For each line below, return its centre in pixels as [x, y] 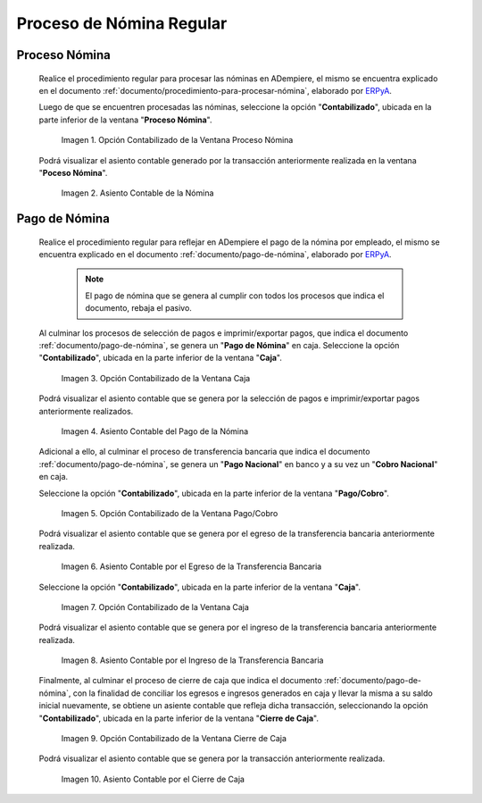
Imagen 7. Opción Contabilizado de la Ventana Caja [155, 606]
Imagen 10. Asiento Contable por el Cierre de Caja [153, 779]
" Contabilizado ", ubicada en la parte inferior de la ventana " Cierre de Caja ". [179, 718]
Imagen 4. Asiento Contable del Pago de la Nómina [155, 431]
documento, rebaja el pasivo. [138, 308]
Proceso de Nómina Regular [122, 23]
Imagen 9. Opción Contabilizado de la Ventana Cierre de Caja [174, 739]
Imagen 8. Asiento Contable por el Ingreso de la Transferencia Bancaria [192, 660]
